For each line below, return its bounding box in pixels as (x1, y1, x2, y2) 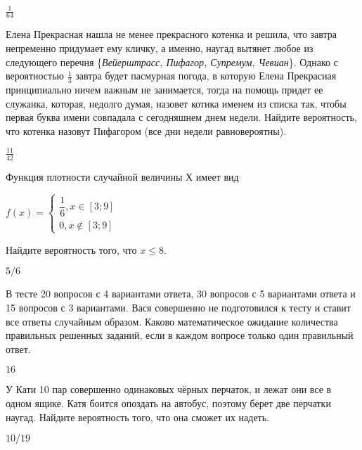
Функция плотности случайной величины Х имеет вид (6, 169, 239, 184)
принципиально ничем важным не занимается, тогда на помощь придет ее (6, 82, 323, 96)
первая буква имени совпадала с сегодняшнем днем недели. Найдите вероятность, (6, 110, 357, 124)
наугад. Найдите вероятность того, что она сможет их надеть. (6, 409, 269, 424)
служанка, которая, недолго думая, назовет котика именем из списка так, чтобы (6, 96, 347, 110)
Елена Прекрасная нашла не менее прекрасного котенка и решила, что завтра (6, 27, 337, 41)
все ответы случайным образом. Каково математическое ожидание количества (6, 314, 338, 328)
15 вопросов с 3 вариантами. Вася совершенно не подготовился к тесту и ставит (6, 300, 351, 315)
